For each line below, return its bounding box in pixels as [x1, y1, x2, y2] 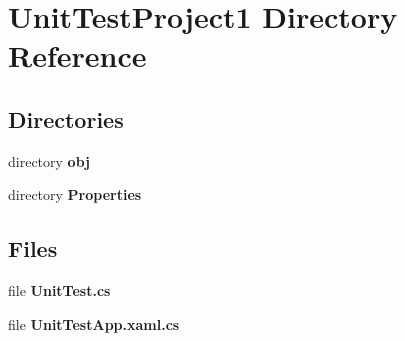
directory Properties [8, 184, 142, 205]
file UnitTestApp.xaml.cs [8, 313, 180, 334]
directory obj [8, 150, 90, 171]
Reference [8, 35, 147, 76]
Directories [8, 103, 124, 134]
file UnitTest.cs [8, 280, 111, 301]
